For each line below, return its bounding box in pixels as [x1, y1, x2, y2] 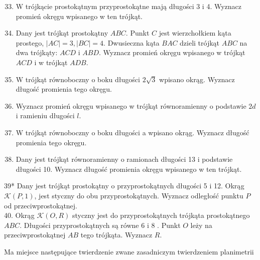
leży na [190, 219, 212, 230]
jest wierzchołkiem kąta [159, 28, 231, 38]
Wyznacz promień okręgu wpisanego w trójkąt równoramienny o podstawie [16, 100, 246, 111]
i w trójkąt [34, 57, 68, 67]
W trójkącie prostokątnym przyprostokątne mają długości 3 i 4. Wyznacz [16, 1, 242, 11]
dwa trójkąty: [16, 47, 58, 58]
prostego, [16, 37, 44, 48]
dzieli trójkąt [180, 37, 220, 48]
